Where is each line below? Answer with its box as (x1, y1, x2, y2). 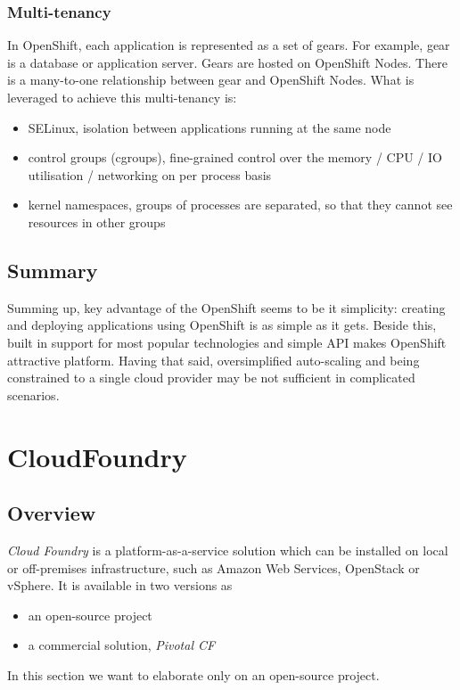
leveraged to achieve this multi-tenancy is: (7, 88, 237, 106)
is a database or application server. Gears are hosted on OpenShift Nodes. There (7, 53, 448, 71)
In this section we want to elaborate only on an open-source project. (7, 665, 380, 684)
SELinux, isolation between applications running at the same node (28, 118, 391, 136)
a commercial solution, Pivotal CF (28, 636, 216, 654)
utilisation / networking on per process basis (28, 165, 272, 184)
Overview (7, 499, 96, 527)
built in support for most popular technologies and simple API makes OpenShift (7, 333, 447, 351)
